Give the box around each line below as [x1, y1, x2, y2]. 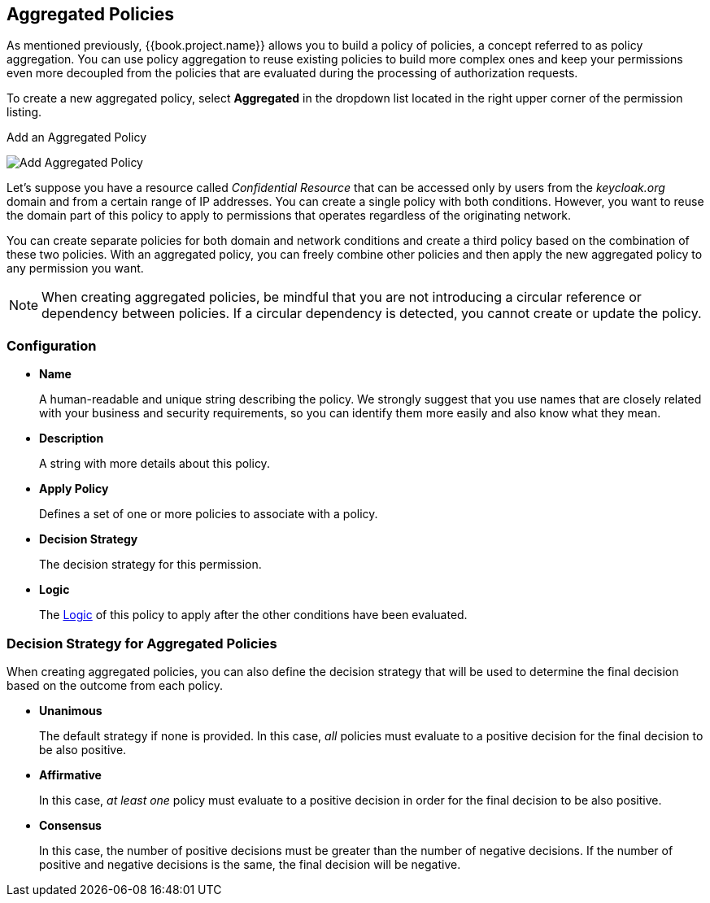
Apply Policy [39, 482, 109, 496]
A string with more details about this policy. [39, 456, 270, 471]
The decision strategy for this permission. [39, 557, 262, 572]
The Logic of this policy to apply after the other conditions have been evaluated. [39, 608, 468, 622]
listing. [7, 105, 42, 120]
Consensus [39, 818, 102, 832]
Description [39, 431, 104, 446]
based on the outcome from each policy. [7, 678, 224, 692]
